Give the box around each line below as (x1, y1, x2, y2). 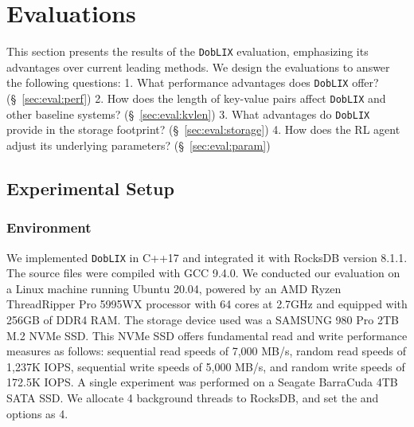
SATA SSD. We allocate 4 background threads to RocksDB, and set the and (6, 389, 379, 405)
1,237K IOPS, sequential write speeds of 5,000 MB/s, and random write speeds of (6, 358, 405, 374)
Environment (6, 217, 92, 237)
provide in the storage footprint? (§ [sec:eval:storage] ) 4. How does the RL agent (6, 121, 400, 138)
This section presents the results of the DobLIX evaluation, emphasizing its (6, 43, 369, 60)
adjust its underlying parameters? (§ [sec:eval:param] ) (6, 136, 271, 153)
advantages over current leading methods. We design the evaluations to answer (6, 58, 390, 75)
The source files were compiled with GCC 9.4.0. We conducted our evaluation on (6, 264, 400, 281)
